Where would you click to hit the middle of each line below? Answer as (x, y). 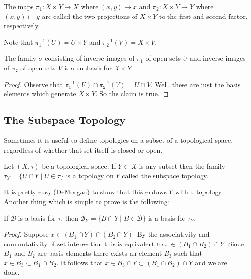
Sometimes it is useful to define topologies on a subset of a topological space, (118, 140)
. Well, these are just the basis (196, 84)
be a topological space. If (79, 166)
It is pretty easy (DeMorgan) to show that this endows (85, 192)
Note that (18, 42)
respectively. (22, 26)
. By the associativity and (171, 234)
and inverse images (218, 58)
